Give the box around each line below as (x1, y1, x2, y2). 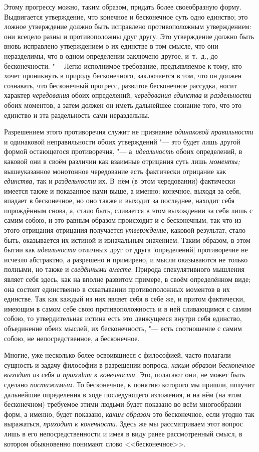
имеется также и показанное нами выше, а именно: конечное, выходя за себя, (4, 185, 241, 196)
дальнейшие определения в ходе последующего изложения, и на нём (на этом (4, 389, 241, 399)
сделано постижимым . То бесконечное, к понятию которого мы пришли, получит (4, 379, 255, 389)
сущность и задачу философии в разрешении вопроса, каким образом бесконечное (4, 359, 255, 370)
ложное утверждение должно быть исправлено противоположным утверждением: (4, 21, 251, 32)
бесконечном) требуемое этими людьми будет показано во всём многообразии (4, 399, 241, 409)
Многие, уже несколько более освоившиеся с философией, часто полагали (4, 350, 231, 360)
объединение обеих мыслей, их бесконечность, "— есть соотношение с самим (4, 323, 242, 333)
